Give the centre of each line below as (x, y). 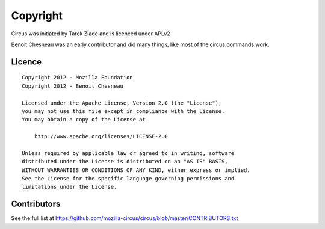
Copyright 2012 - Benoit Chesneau (73, 86)
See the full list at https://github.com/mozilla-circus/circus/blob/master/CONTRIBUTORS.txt (125, 218)
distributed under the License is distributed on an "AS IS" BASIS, (125, 162)
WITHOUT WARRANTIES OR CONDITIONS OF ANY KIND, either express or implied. (136, 170)
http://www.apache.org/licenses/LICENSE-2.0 (101, 136)
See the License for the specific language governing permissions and (128, 179)
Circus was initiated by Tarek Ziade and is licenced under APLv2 (91, 34)
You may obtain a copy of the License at (84, 120)
